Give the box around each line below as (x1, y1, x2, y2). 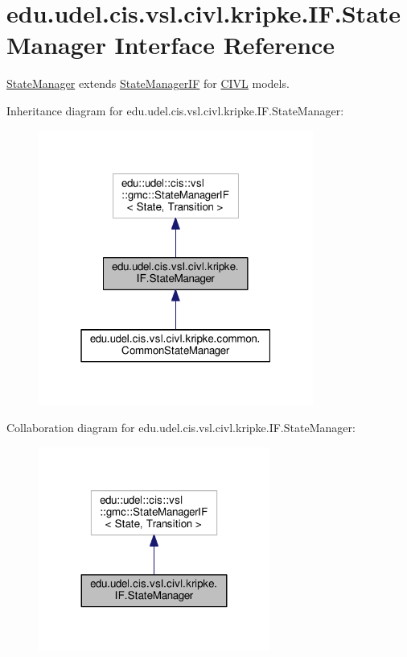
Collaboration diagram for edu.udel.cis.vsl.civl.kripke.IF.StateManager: (6, 419, 356, 436)
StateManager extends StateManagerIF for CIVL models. (6, 75, 290, 92)
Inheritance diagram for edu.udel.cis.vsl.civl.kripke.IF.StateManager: (6, 102, 344, 119)
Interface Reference (114, 28, 335, 61)
